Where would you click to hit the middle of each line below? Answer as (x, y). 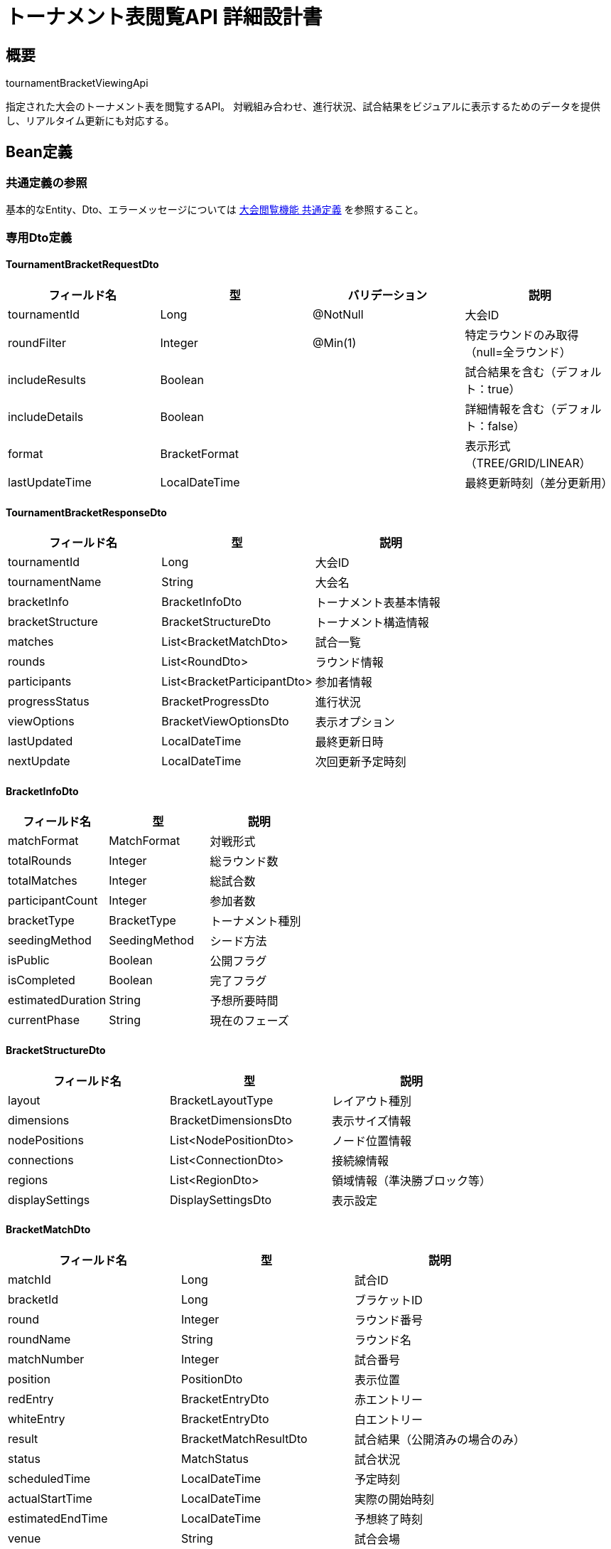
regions (28, 1180)
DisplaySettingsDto (221, 1199)
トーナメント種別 (255, 921)
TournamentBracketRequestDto (82, 265)
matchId (29, 1279)
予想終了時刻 (389, 1519)
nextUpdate (39, 761)
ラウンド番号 (389, 1320)
